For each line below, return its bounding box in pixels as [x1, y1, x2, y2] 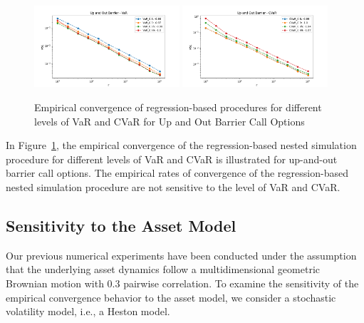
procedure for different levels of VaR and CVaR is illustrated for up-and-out [6, 151, 338, 166]
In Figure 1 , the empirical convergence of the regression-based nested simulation [6, 138, 357, 153]
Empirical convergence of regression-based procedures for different [34, 100, 322, 115]
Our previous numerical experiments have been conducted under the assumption [6, 247, 357, 262]
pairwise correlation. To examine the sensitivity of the [123, 276, 359, 291]
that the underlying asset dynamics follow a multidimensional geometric [6, 262, 320, 277]
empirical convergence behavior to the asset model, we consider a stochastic [6, 289, 336, 304]
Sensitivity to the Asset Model [6, 215, 236, 237]
